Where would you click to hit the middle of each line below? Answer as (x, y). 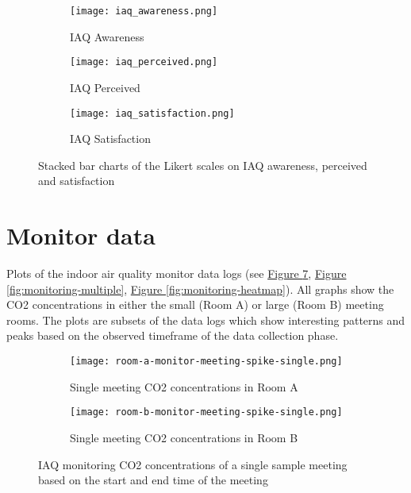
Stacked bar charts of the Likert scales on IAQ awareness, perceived (203, 165)
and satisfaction (77, 181)
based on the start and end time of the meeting (153, 480)
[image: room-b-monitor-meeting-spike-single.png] (206, 412)
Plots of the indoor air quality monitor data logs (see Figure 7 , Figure (177, 273)
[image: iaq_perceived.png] (144, 62)
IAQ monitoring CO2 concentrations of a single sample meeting (193, 464)
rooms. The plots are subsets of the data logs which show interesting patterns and (206, 320)
